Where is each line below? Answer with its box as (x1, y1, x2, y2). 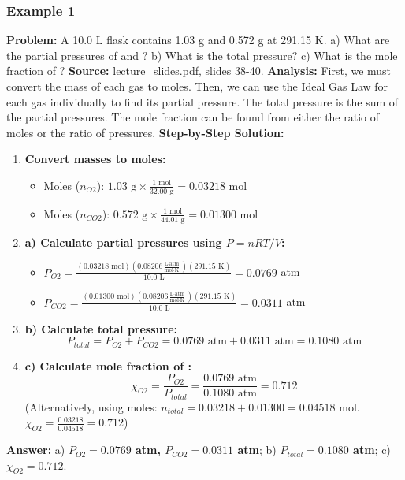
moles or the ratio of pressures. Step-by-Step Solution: (6, 124, 284, 140)
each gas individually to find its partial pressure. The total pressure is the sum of (6, 93, 399, 110)
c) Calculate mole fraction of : (24, 357, 191, 374)
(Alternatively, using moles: (24, 398, 158, 415)
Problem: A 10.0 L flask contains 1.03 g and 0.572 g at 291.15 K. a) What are (6, 32, 390, 48)
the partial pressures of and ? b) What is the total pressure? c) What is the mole (6, 47, 398, 63)
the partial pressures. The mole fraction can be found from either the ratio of (6, 109, 380, 125)
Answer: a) (6, 441, 65, 458)
